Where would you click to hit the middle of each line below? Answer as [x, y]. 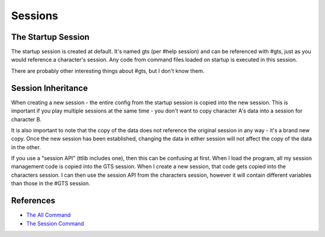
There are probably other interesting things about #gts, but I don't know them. [108, 71]
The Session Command [55, 223]
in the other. [26, 147]
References [33, 201]
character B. [26, 119]
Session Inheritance [50, 88]
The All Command [48, 215]
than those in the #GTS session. [51, 183]
